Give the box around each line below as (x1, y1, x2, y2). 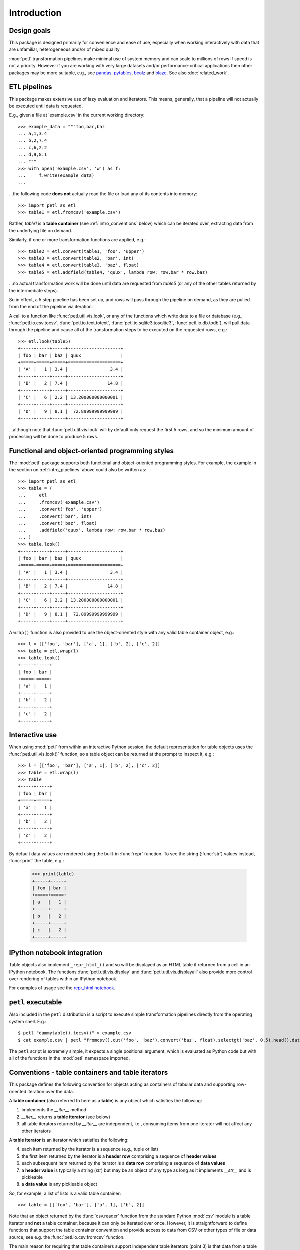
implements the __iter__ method (21, 1107, 87, 1113)
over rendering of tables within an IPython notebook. (9, 976, 118, 982)
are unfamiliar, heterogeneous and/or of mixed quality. (9, 46, 121, 52)
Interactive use (9, 731, 57, 739)
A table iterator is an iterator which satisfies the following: (9, 1137, 129, 1143)
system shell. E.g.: (9, 1018, 47, 1024)
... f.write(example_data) (18, 173, 95, 178)
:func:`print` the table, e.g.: (9, 858, 64, 864)
